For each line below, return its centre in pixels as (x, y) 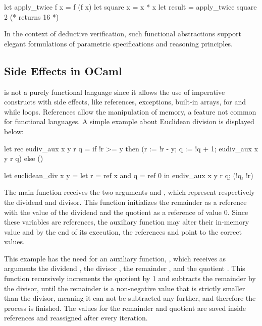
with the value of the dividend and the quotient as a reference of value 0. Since (126, 212)
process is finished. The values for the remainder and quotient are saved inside (125, 308)
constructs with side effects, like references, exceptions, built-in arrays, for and (125, 102)
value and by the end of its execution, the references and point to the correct (123, 231)
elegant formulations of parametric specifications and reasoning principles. (118, 43)
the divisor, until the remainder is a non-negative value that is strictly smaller (125, 288)
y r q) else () (24, 158)
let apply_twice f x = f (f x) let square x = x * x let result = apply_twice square (130, 7)
